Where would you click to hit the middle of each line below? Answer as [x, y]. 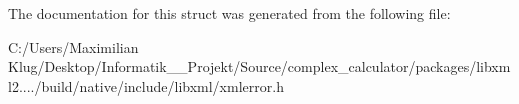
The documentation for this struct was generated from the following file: [229, 13]
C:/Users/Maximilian [73, 46]
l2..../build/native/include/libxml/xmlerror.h [146, 85]
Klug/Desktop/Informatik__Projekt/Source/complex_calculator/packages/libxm [259, 66]
